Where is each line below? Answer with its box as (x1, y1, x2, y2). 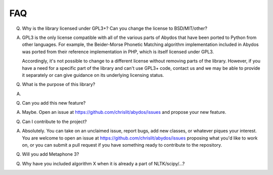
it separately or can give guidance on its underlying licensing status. (22, 72, 164, 78)
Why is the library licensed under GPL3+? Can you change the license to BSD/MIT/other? (22, 25, 207, 31)
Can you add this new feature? (22, 100, 86, 106)
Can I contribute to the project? (22, 118, 87, 124)
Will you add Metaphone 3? (22, 151, 79, 157)
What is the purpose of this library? (22, 81, 96, 88)
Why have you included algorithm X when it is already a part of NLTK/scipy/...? (22, 160, 185, 166)
